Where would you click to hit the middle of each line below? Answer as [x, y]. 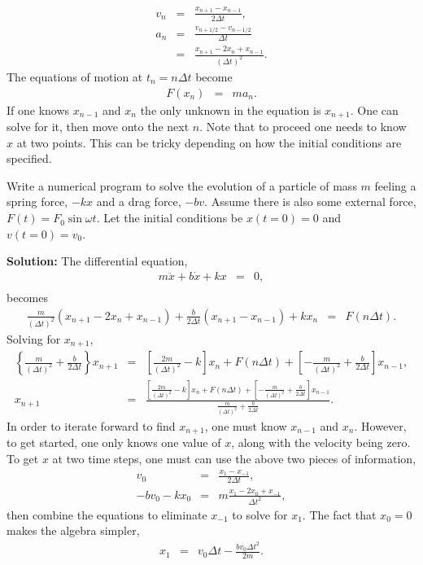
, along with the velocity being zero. [321, 442]
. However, [380, 426]
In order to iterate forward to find [91, 426]
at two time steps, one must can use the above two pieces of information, [234, 459]
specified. [29, 158]
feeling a [395, 185]
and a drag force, [139, 201]
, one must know [246, 426]
